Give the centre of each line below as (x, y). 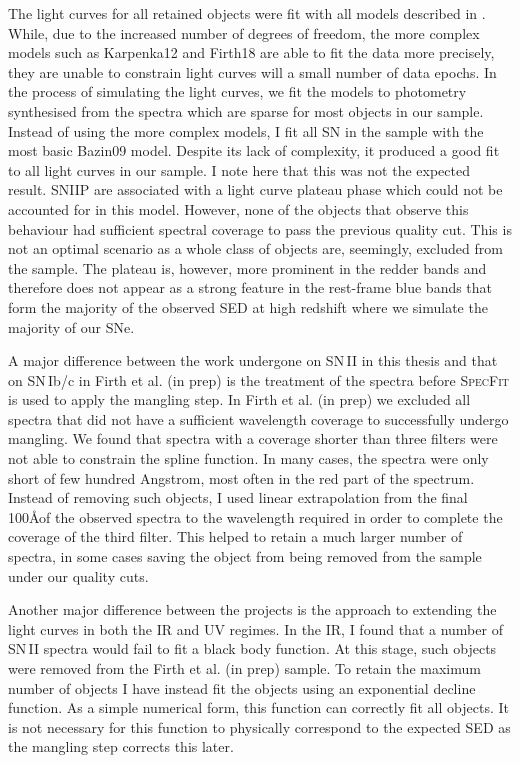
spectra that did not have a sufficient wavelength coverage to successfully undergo (258, 418)
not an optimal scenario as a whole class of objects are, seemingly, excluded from (255, 248)
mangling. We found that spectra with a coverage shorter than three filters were (253, 438)
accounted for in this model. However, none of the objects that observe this (238, 208)
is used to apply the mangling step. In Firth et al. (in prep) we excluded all (239, 399)
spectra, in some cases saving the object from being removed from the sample (245, 556)
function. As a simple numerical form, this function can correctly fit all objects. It (258, 707)
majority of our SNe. (71, 326)
